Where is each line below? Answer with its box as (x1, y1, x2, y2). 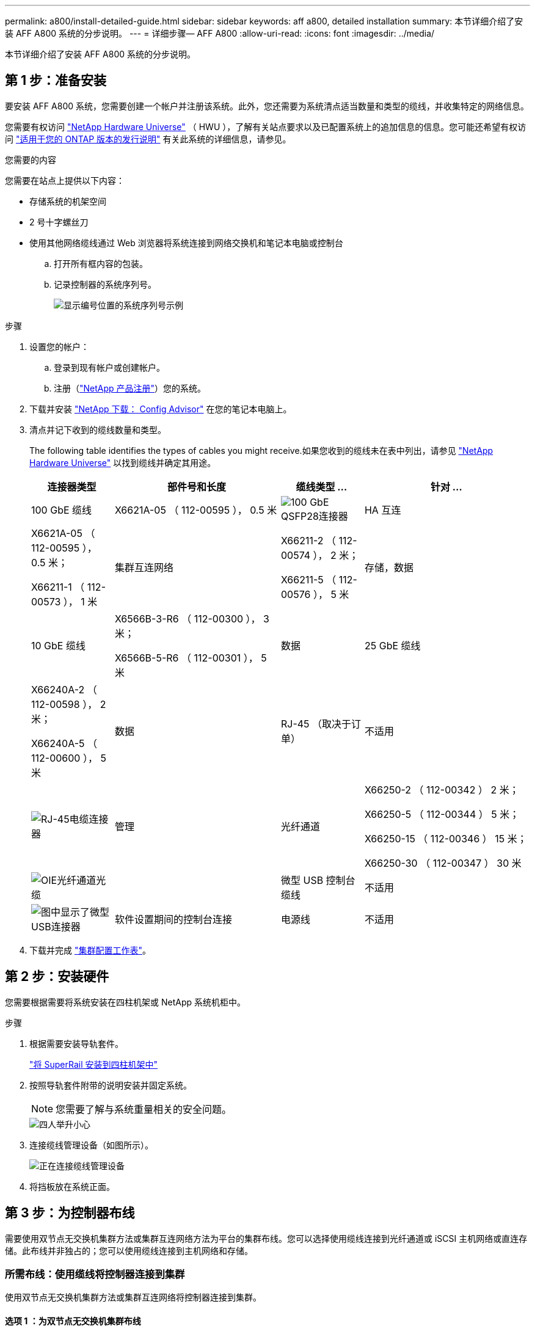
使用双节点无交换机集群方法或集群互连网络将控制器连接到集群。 (5, 1292, 261, 1303)
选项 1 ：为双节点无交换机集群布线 (5, 1315, 141, 1326)
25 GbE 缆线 (364, 639, 421, 652)
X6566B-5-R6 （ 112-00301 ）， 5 (114, 651, 267, 664)
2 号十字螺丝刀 (29, 216, 89, 227)
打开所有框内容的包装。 (54, 258, 148, 269)
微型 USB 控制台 (280, 873, 355, 886)
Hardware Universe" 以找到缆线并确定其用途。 (29, 457, 216, 468)
